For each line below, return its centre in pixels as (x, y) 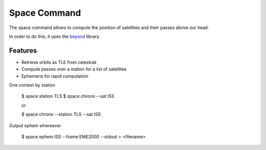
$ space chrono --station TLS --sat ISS (61, 114)
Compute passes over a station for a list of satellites (74, 69)
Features (23, 50)
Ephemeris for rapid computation (55, 76)
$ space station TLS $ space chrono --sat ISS (68, 96)
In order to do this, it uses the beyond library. (55, 36)
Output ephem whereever (35, 125)
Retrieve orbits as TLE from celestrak (59, 62)
